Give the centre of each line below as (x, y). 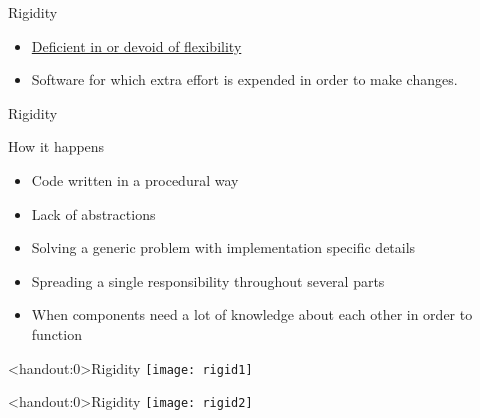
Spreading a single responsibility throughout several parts (208, 280)
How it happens (56, 146)
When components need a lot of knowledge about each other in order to (252, 314)
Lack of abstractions (93, 213)
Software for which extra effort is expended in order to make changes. (244, 79)
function (56, 333)
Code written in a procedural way (135, 179)
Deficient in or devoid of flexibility (136, 45)
